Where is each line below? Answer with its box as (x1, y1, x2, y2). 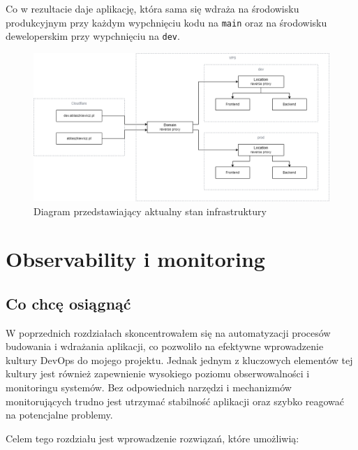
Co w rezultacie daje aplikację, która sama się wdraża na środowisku (6, 1, 299, 15)
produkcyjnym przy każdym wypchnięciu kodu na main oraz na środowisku (6, 15, 327, 29)
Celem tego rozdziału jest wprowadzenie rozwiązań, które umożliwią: (6, 430, 299, 445)
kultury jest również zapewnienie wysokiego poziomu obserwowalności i (6, 366, 310, 381)
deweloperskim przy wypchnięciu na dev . (6, 29, 180, 43)
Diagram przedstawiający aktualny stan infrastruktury (33, 203, 267, 218)
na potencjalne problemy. (6, 407, 113, 422)
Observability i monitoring (6, 245, 265, 273)
